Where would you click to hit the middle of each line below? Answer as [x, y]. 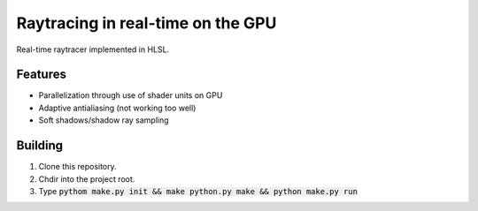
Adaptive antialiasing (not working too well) [117, 108]
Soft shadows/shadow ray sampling [104, 120]
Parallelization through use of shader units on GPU [131, 95]
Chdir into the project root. [87, 179]
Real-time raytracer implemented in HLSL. [93, 49]
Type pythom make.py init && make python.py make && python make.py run [198, 191]
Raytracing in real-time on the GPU [146, 23]
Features [41, 75]
